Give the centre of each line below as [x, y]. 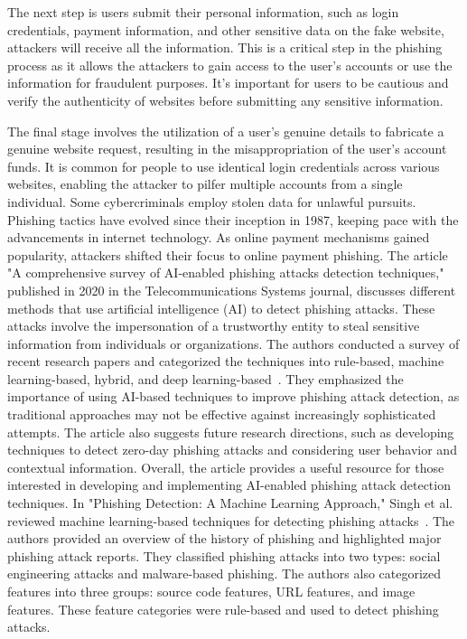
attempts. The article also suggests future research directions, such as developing [231, 432]
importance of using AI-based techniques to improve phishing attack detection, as [233, 396]
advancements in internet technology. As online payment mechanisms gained [219, 237]
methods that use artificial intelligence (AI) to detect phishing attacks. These [221, 308]
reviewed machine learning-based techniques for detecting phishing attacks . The [231, 520]
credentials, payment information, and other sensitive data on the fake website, [226, 29]
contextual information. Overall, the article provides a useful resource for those [226, 467]
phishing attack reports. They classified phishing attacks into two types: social [224, 555]
